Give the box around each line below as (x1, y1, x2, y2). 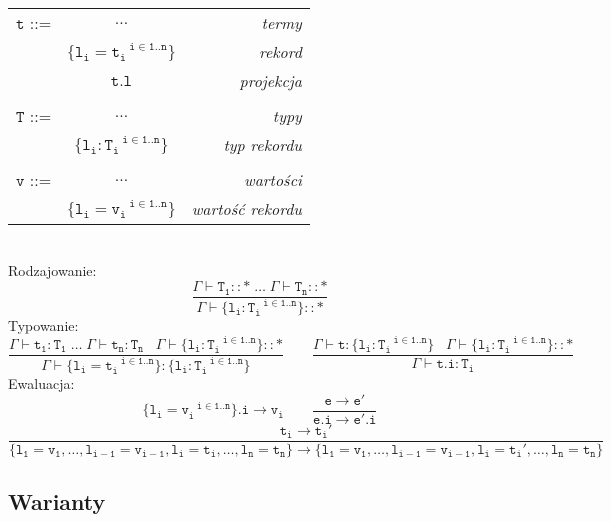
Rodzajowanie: (8, 259, 97, 280)
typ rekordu (223, 133, 302, 156)
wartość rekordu (191, 197, 302, 220)
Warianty (8, 486, 106, 517)
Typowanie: (8, 315, 79, 336)
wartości (244, 168, 302, 191)
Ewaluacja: (8, 373, 75, 394)
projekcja (239, 69, 302, 92)
